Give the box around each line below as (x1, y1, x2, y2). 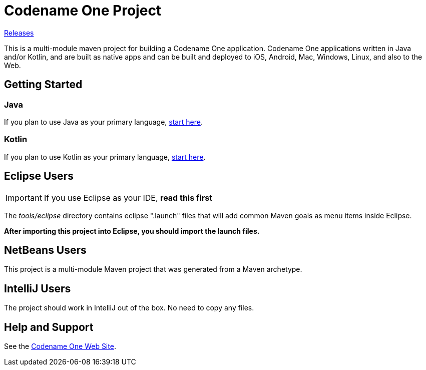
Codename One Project (4, 2, 162, 19)
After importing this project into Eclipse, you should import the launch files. (4, 226, 260, 235)
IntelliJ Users (4, 282, 71, 295)
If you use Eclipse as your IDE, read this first (44, 192, 213, 203)
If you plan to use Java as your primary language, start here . (4, 117, 203, 126)
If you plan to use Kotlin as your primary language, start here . (4, 152, 206, 161)
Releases (4, 28, 34, 37)
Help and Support (4, 320, 94, 333)
